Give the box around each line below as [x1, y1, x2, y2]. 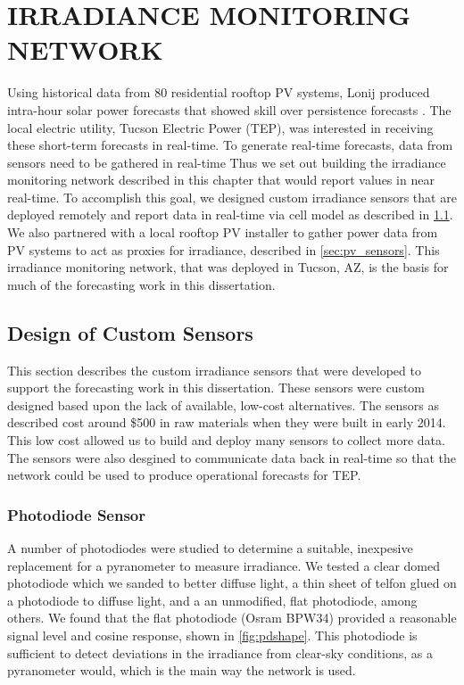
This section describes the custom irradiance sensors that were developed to [7, 360, 421, 379]
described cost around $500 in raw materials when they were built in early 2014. [7, 413, 446, 432]
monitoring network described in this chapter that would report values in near [7, 170, 435, 189]
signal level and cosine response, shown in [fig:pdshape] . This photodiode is [7, 625, 418, 644]
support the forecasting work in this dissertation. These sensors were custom [7, 378, 426, 397]
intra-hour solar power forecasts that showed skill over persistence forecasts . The [7, 100, 452, 119]
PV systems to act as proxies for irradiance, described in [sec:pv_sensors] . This [7, 240, 440, 259]
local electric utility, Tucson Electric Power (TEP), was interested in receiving [7, 118, 434, 136]
